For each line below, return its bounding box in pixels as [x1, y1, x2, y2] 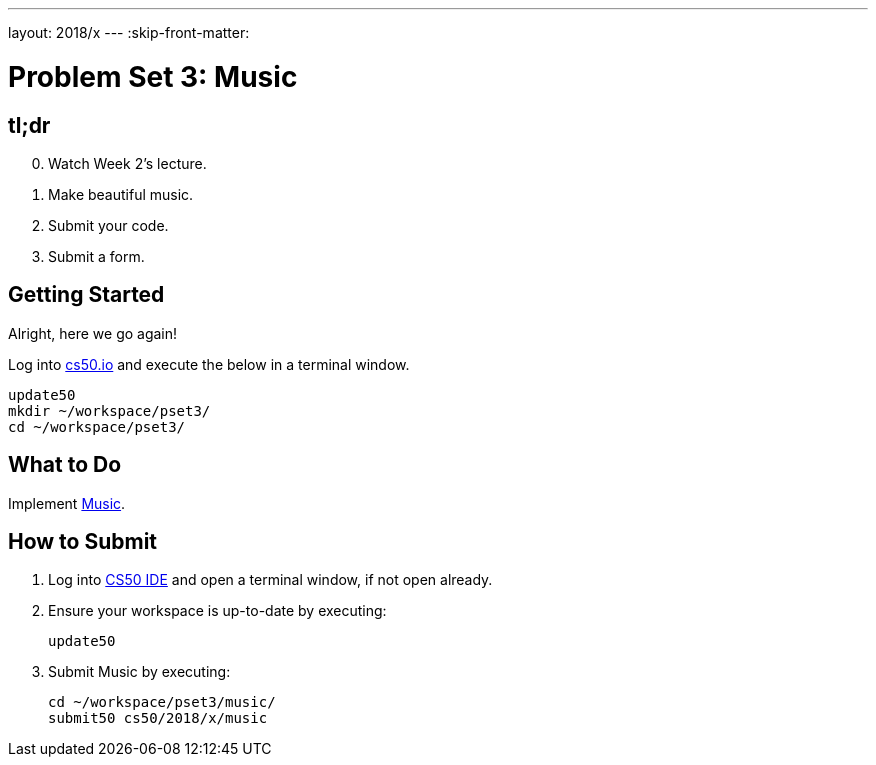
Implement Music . [8, 494, 126, 512]
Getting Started [8, 282, 165, 308]
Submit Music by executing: [48, 663, 231, 681]
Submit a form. [48, 247, 145, 265]
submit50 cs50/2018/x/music [48, 710, 268, 727]
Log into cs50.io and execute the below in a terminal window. [8, 355, 410, 373]
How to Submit [8, 529, 158, 555]
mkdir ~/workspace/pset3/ [8, 402, 211, 419]
